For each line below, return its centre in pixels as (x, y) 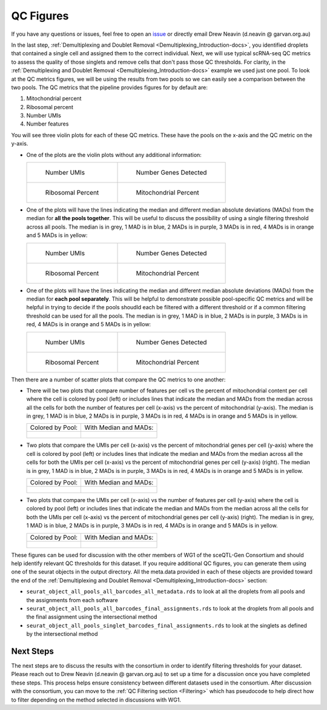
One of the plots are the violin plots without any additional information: (114, 155)
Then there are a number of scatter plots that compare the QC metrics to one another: (118, 380)
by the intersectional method (62, 634)
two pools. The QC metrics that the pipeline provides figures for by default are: (110, 87)
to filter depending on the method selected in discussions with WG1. (96, 700)
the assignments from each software (72, 600)
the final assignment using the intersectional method (92, 617)
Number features (48, 124)
